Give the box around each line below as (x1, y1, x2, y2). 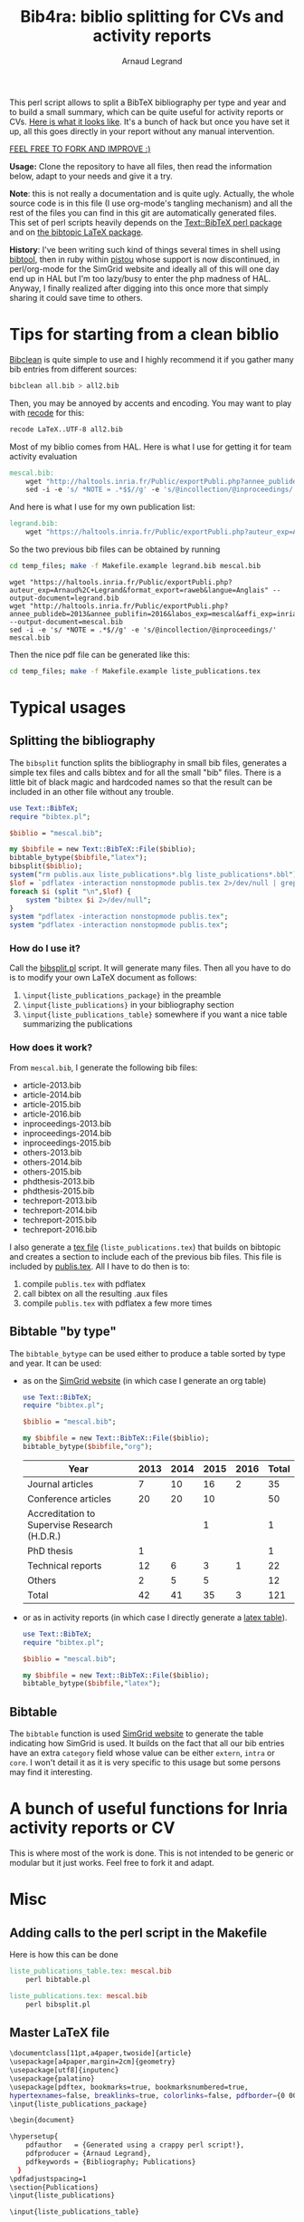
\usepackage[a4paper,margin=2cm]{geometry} (9, 2057, 176, 2067)
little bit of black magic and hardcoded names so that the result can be (9, 777, 273, 787)
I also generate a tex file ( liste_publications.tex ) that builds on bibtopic (9, 1241, 281, 1252)
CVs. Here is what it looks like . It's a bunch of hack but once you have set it (9, 116, 290, 127)
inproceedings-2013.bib (22, 1117, 111, 1129)
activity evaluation (9, 450, 78, 461)
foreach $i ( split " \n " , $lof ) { (9, 886, 131, 896)
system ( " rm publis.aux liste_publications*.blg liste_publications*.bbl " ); (9, 870, 301, 879)
